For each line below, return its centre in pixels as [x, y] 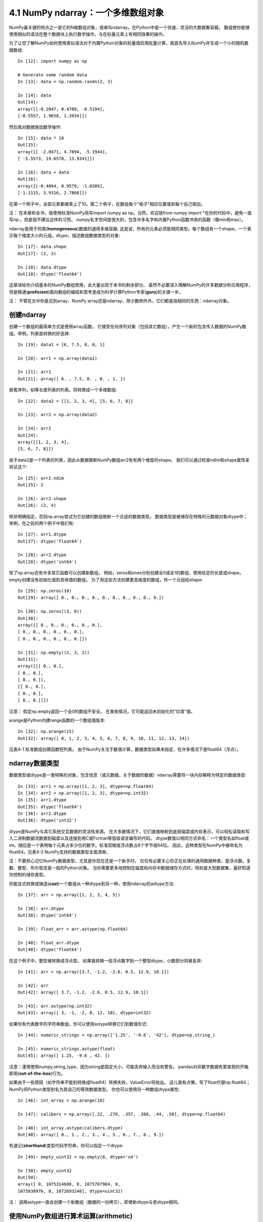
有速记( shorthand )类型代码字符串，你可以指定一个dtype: [66, 1146]
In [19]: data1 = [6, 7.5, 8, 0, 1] [61, 344]
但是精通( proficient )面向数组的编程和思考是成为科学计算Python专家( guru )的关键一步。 [96, 292]
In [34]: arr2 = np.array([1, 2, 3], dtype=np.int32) [83, 793]
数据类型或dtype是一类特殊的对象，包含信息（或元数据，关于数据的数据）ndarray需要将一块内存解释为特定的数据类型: [128, 775]
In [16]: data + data [43, 172]
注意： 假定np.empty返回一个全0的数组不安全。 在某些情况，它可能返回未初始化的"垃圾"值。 [102, 711]
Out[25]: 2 [31, 485]
